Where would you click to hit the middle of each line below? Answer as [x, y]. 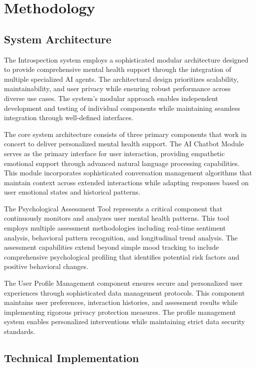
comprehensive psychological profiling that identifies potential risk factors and [122, 256]
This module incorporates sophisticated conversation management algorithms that [128, 173]
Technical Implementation [72, 358]
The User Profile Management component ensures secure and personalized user [123, 283]
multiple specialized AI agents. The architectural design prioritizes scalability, [121, 79]
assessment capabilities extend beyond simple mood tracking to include [111, 247]
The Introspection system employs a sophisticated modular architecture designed [126, 59]
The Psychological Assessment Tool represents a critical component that [113, 208]
